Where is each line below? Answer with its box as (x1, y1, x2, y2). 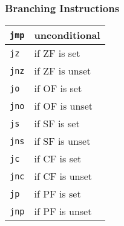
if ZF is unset (34, 64, 91, 78)
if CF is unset (34, 169, 93, 184)
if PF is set (34, 187, 81, 201)
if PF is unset (34, 204, 92, 219)
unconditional (34, 28, 100, 42)
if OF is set (34, 81, 82, 96)
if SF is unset (34, 134, 91, 148)
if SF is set (34, 116, 80, 131)
